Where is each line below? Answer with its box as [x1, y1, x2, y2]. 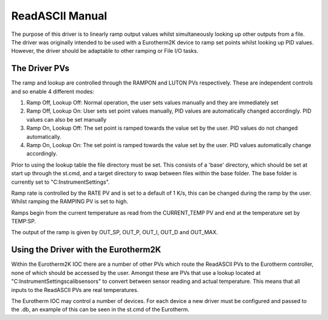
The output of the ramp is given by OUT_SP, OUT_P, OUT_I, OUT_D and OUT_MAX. [11, 229, 218, 236]
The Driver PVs [11, 63, 70, 74]
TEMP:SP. [11, 218, 36, 225]
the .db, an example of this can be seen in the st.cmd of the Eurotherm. [11, 306, 190, 313]
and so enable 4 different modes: [11, 88, 95, 95]
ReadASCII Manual [11, 9, 108, 23]
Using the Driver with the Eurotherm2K [11, 245, 162, 255]
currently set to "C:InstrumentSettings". [11, 178, 110, 186]
